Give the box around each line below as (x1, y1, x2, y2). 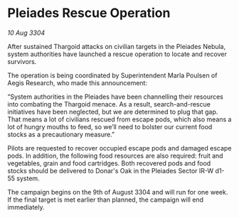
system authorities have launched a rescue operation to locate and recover (7, 50, 228, 58)
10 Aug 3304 (7, 28, 46, 37)
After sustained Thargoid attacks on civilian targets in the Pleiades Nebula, (7, 42, 226, 50)
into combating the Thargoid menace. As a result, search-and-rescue (7, 99, 211, 108)
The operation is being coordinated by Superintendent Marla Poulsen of (7, 71, 218, 80)
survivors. (7, 57, 37, 65)
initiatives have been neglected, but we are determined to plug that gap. (7, 107, 218, 116)
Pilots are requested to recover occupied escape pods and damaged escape (7, 143, 232, 152)
